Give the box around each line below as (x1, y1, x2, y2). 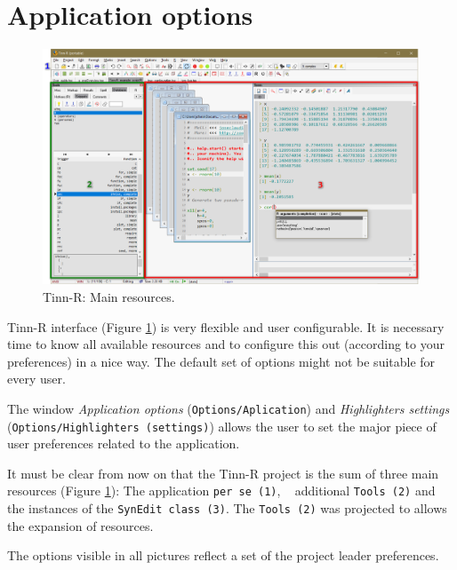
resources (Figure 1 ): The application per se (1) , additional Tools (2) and (7, 481, 436, 500)
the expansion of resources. (7, 516, 154, 534)
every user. (7, 369, 66, 388)
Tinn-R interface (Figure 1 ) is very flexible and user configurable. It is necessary (7, 317, 445, 336)
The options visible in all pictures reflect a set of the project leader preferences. (7, 546, 439, 565)
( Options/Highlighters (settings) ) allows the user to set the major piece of (7, 416, 437, 435)
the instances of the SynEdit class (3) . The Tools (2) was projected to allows (7, 499, 447, 518)
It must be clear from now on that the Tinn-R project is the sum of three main (7, 463, 439, 482)
